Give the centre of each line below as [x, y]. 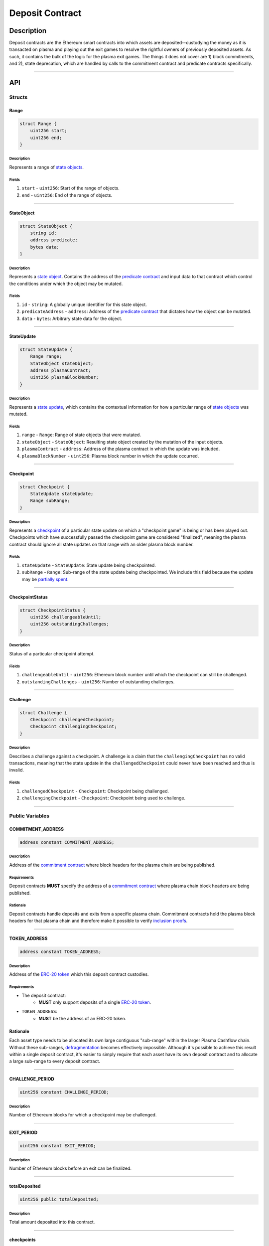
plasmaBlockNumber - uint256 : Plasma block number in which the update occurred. [110, 456]
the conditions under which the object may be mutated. [66, 284]
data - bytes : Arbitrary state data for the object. [72, 318]
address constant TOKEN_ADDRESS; [61, 952]
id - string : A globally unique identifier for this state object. [84, 305]
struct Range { [38, 124]
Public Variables [29, 816]
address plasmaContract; [61, 370]
